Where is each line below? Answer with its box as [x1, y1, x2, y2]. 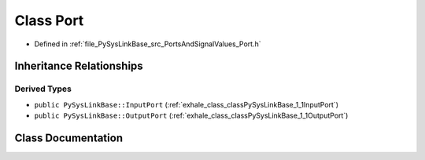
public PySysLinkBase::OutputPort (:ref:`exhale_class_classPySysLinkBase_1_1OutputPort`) [34, 111, 349, 121]
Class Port [14, 12, 84, 29]
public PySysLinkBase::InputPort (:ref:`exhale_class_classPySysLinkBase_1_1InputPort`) [34, 100, 338, 109]
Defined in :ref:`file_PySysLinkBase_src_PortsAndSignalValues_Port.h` [34, 39, 261, 49]
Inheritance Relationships [14, 60, 143, 73]
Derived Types [14, 83, 72, 94]
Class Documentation [14, 131, 124, 144]
